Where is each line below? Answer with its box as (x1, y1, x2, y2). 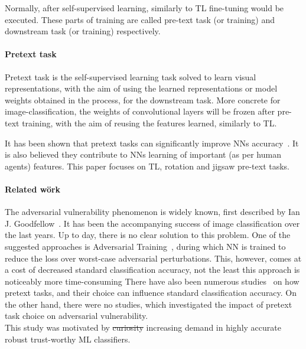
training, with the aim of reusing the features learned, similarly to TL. (22, 116, 277, 129)
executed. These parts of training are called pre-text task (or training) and (5, 13, 275, 25)
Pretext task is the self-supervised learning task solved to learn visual (5, 70, 256, 83)
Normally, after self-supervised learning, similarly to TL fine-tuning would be (5, 2, 284, 14)
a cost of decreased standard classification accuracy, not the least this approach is (5, 263, 300, 276)
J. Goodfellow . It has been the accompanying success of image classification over (5, 217, 300, 229)
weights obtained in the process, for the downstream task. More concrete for (5, 93, 281, 106)
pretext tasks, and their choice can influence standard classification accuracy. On (5, 286, 297, 299)
